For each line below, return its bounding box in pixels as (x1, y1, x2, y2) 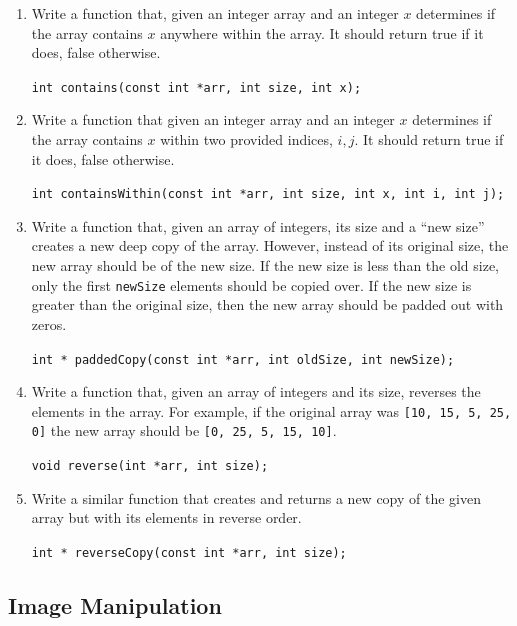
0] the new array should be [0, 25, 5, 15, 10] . (31, 420, 337, 441)
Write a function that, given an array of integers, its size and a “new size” (31, 215, 485, 236)
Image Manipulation (8, 589, 222, 620)
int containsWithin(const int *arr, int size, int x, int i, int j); (31, 187, 505, 202)
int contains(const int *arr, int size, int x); (31, 80, 362, 95)
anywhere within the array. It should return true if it (160, 22, 484, 43)
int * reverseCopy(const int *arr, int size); (31, 545, 347, 560)
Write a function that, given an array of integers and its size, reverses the (31, 381, 481, 402)
